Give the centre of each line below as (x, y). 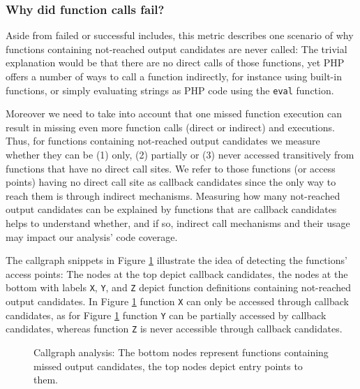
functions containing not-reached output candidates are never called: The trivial (177, 49)
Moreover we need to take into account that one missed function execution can (174, 113)
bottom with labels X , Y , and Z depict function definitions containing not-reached (179, 287)
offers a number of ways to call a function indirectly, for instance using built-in (174, 76)
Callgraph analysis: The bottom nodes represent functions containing (181, 352)
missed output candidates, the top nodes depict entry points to (168, 366)
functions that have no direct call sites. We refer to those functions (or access (171, 168)
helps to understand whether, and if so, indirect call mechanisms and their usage (178, 223)
